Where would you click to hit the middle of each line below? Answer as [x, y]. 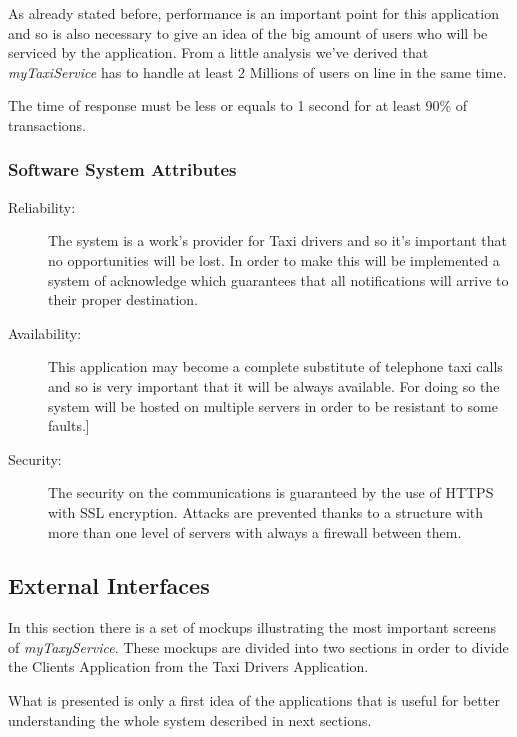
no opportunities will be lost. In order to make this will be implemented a [274, 259]
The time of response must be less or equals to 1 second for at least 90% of [238, 105]
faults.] [69, 425]
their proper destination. [123, 299]
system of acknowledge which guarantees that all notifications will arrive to [278, 279]
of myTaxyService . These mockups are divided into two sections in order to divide [258, 646]
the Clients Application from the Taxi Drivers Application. [188, 666]
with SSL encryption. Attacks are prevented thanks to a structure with [266, 511]
